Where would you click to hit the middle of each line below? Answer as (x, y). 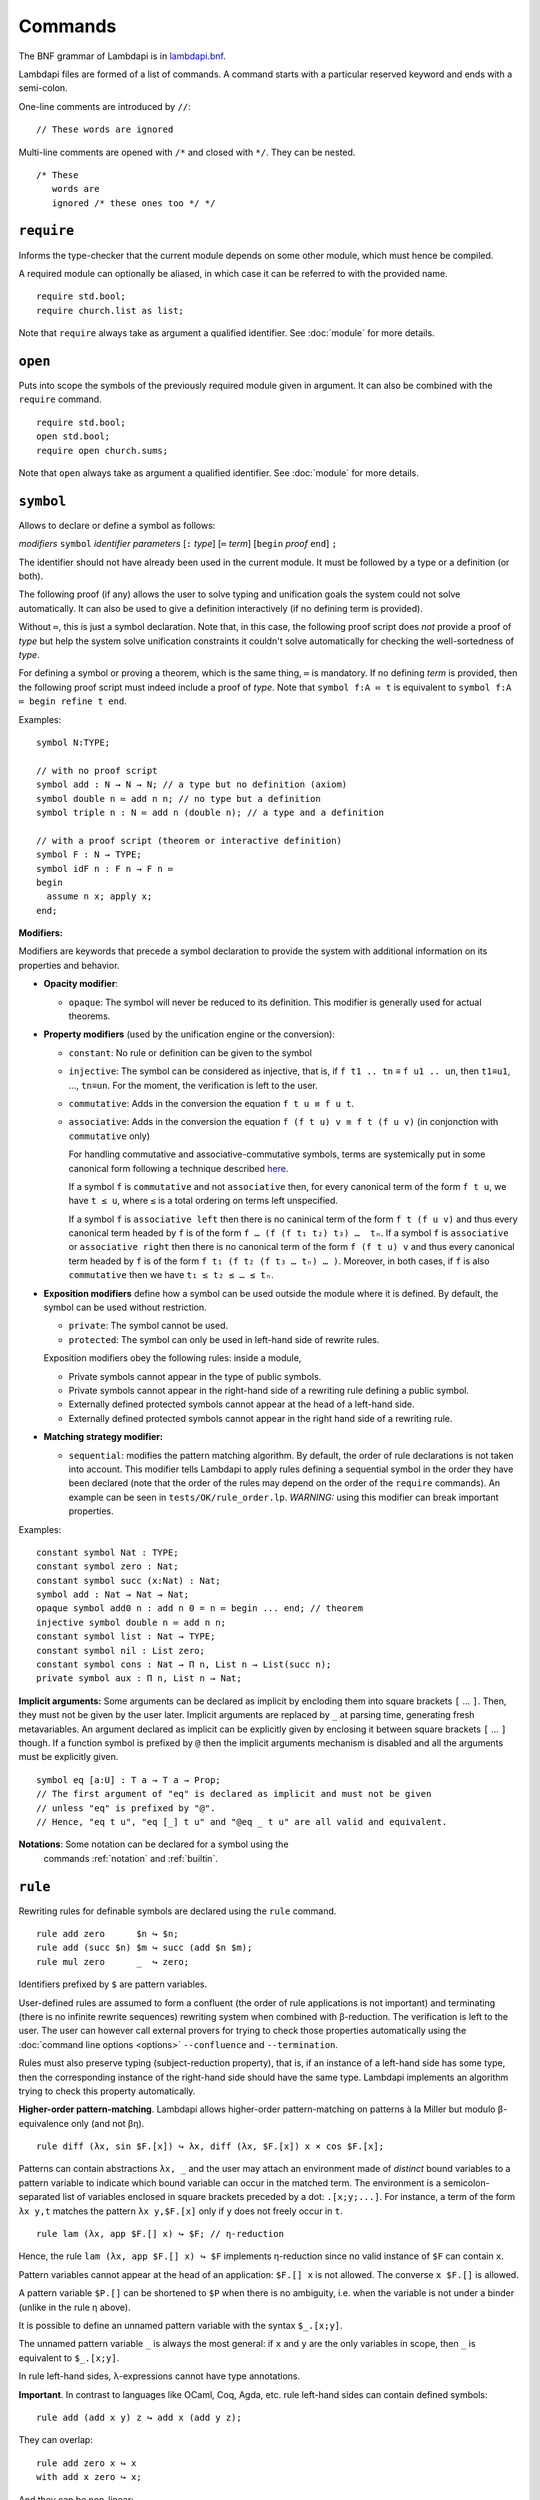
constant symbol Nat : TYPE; (107, 1552)
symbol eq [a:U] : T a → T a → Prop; (129, 1779)
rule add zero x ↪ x (86, 2463)
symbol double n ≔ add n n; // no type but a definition (179, 798)
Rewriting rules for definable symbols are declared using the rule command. (177, 1911)
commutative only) (109, 1136)
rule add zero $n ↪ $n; (107, 1934)
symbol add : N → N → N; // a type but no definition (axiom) (192, 784)
